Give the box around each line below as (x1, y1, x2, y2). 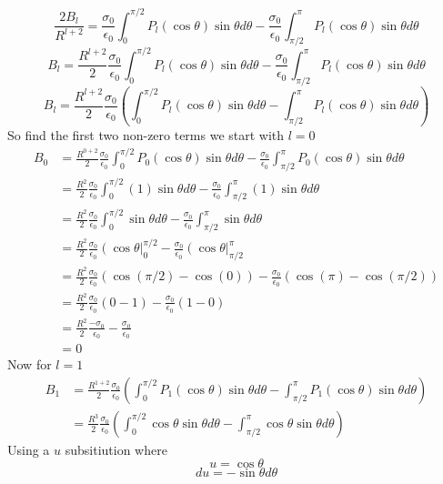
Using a (7, 439, 50, 459)
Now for (7, 355, 52, 374)
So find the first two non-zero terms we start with (7, 126, 285, 145)
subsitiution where (65, 439, 167, 459)
